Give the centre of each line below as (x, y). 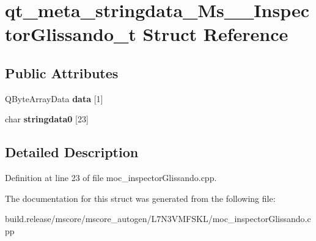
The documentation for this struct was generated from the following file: (140, 198)
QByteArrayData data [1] (54, 98)
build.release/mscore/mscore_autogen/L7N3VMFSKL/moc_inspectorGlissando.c (158, 219)
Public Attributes (62, 72)
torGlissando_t (71, 34)
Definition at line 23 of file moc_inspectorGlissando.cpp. (111, 178)
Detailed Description (72, 152)
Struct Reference (215, 34)
